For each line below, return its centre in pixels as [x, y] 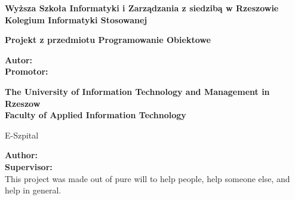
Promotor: [27, 71]
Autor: [19, 59]
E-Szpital [22, 135]
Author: [21, 155]
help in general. [33, 190]
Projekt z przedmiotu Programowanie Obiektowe [108, 40]
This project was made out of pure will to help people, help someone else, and [147, 178]
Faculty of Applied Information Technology [96, 115]
